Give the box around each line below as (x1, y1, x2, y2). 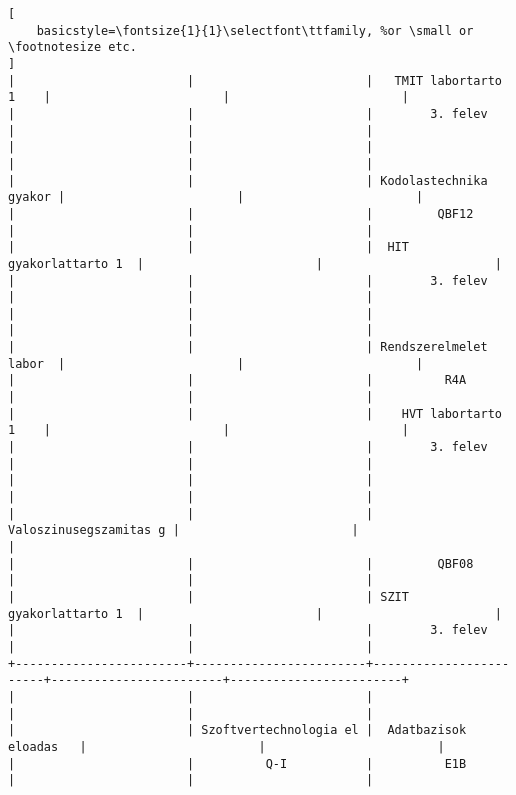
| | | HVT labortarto (8, 406, 502, 421)
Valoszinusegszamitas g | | (8, 523, 359, 538)
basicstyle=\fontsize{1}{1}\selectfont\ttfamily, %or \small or (36, 23, 474, 38)
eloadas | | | (8, 739, 445, 754)
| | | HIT (8, 240, 409, 255)
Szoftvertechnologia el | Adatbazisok (201, 723, 467, 738)
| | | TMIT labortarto (8, 73, 502, 88)
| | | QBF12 (8, 206, 474, 221)
